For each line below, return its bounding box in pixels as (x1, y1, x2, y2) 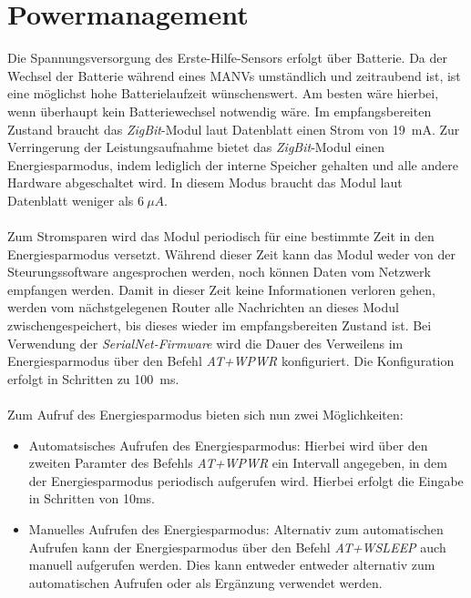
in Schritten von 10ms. (28, 489, 155, 508)
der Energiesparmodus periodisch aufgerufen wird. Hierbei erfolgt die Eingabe (28, 471, 464, 490)
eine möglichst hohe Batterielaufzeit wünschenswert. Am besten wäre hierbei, (7, 84, 439, 103)
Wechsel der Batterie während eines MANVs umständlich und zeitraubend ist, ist (7, 66, 461, 85)
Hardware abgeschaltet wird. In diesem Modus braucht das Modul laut (7, 173, 403, 192)
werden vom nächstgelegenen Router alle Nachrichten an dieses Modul (7, 298, 399, 317)
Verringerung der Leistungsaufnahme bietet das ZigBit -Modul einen (7, 137, 385, 157)
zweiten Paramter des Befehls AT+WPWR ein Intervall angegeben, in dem (28, 453, 447, 472)
